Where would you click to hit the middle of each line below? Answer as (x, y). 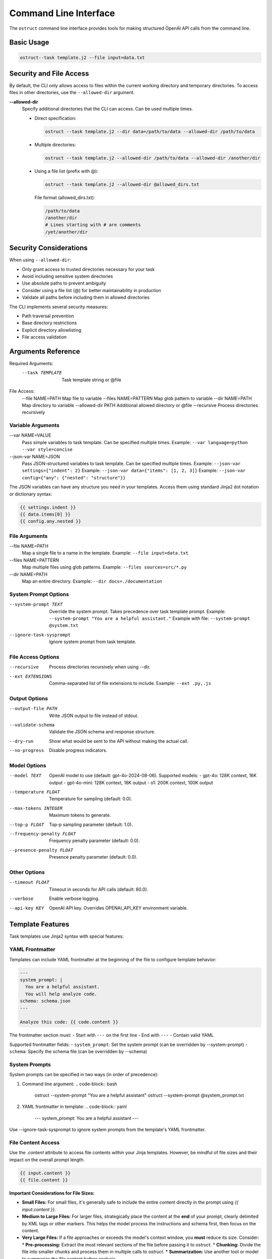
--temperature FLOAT (35, 792)
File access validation (44, 337)
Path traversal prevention (48, 316)
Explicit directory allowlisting (52, 330)
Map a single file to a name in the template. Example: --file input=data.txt (105, 553)
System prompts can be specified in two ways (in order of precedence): (84, 1075)
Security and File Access (49, 73)
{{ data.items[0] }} (45, 514)
